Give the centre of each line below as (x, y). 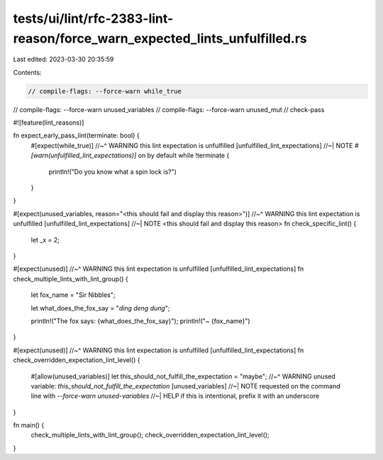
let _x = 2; (45, 240)
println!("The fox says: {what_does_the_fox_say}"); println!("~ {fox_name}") (141, 321)
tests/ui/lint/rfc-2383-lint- (93, 18)
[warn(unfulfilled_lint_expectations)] (84, 155)
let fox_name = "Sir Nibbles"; (73, 295)
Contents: (27, 72)
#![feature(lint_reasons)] (49, 123)
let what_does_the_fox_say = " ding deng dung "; (100, 308)
